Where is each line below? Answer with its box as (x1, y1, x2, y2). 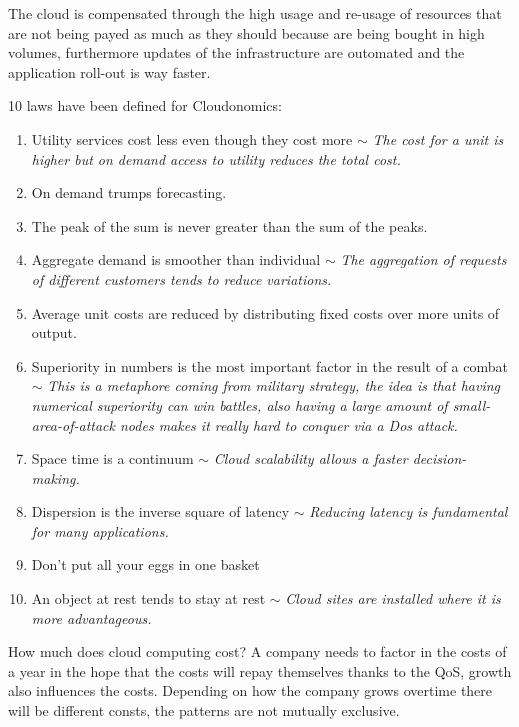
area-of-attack (31, 414, 115, 435)
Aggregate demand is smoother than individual (31, 249, 321, 270)
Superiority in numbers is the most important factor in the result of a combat (31, 355, 508, 376)
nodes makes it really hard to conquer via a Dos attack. (119, 414, 458, 435)
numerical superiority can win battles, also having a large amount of (31, 394, 448, 415)
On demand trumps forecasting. (31, 182, 227, 203)
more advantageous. (31, 607, 152, 628)
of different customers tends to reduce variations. (31, 268, 332, 289)
